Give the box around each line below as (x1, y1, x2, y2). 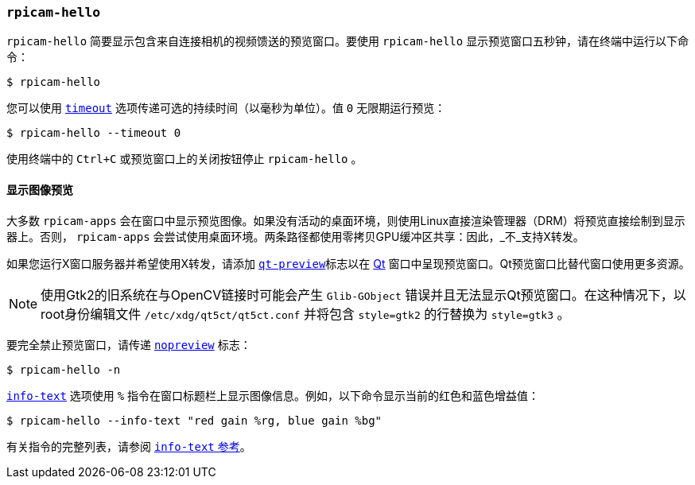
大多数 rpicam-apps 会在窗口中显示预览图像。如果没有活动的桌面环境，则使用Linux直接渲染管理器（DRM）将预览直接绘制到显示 (6, 213, 685, 227)
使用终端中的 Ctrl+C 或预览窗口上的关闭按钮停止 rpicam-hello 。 (6, 152, 363, 166)
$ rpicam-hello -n (6, 363, 121, 376)
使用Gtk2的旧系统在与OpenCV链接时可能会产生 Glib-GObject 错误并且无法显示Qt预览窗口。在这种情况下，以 (41, 286, 686, 303)
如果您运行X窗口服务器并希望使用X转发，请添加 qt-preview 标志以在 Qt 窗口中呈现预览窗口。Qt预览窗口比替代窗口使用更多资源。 (6, 256, 690, 270)
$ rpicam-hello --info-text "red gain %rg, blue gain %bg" (6, 413, 382, 427)
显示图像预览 (6, 182, 73, 196)
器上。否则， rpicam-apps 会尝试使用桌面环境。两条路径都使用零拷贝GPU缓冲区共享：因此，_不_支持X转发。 (6, 229, 584, 243)
